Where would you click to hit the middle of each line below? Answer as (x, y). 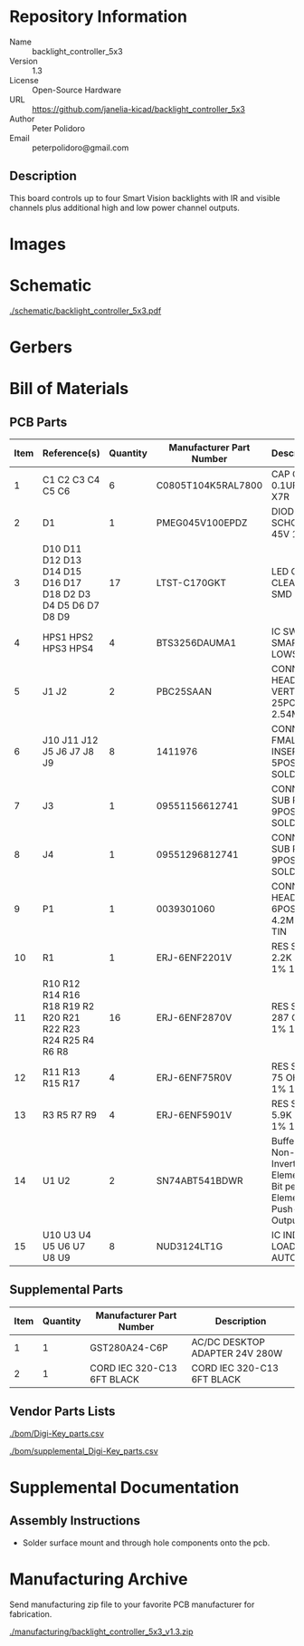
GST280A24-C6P (129, 1347)
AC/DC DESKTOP (228, 1342)
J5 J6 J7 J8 (68, 752)
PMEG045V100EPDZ (202, 523)
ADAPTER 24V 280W (237, 1353)
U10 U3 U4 (67, 1236)
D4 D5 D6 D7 (71, 606)
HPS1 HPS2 (68, 638)
